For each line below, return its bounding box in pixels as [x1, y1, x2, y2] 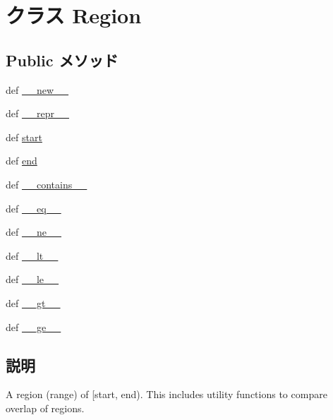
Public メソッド [6, 49, 119, 71]
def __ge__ [6, 319, 61, 334]
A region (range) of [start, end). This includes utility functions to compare [6, 387, 327, 402]
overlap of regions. [6, 400, 85, 415]
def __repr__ [6, 106, 69, 121]
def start [6, 129, 42, 144]
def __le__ [6, 272, 59, 287]
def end [6, 153, 37, 168]
